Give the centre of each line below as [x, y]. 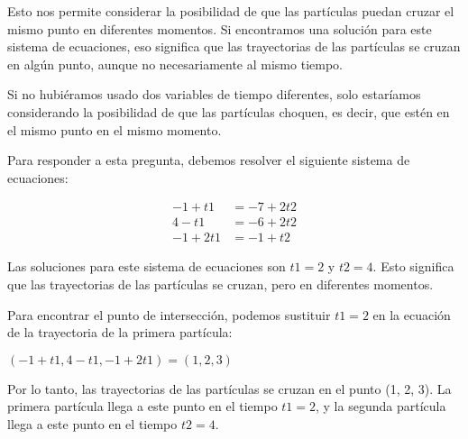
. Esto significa [413, 266]
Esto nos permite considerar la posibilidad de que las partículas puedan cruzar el [231, 11]
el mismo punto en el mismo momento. [115, 129]
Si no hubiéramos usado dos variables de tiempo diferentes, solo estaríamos [214, 94]
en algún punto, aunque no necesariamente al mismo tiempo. [175, 64]
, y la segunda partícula [381, 406]
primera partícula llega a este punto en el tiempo [142, 406]
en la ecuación [412, 314]
